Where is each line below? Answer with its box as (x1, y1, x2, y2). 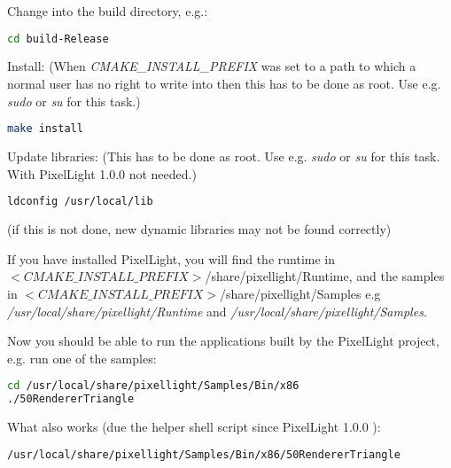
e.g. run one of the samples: (7, 348, 157, 367)
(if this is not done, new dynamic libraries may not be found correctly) (7, 220, 392, 238)
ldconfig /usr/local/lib (7, 195, 153, 208)
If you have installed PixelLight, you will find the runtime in (7, 249, 335, 268)
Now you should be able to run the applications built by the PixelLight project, (7, 331, 439, 350)
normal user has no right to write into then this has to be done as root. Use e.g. (7, 74, 441, 93)
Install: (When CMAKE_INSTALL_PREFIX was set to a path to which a (7, 57, 416, 75)
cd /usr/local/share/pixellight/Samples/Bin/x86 (7, 379, 299, 393)
